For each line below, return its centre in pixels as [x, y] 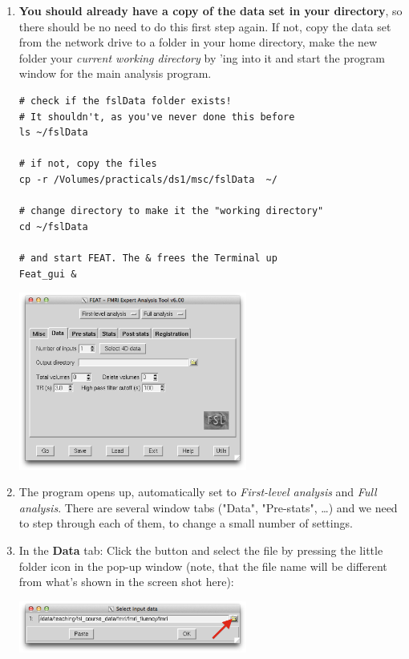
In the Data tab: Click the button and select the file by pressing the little [201, 550]
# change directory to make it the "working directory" [171, 211]
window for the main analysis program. [115, 73]
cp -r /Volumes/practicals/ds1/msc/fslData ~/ [148, 179]
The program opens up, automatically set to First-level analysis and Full [198, 492]
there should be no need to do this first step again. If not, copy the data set [205, 26]
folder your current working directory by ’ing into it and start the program [202, 57]
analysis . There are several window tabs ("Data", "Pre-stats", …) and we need [208, 507]
